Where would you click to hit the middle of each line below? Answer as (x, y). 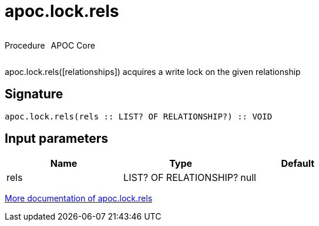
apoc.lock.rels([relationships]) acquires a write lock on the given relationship (153, 71)
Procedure (25, 45)
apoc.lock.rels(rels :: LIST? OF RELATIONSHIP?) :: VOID (139, 116)
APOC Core (73, 45)
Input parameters (57, 139)
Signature (34, 94)
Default (298, 164)
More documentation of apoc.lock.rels (79, 198)
